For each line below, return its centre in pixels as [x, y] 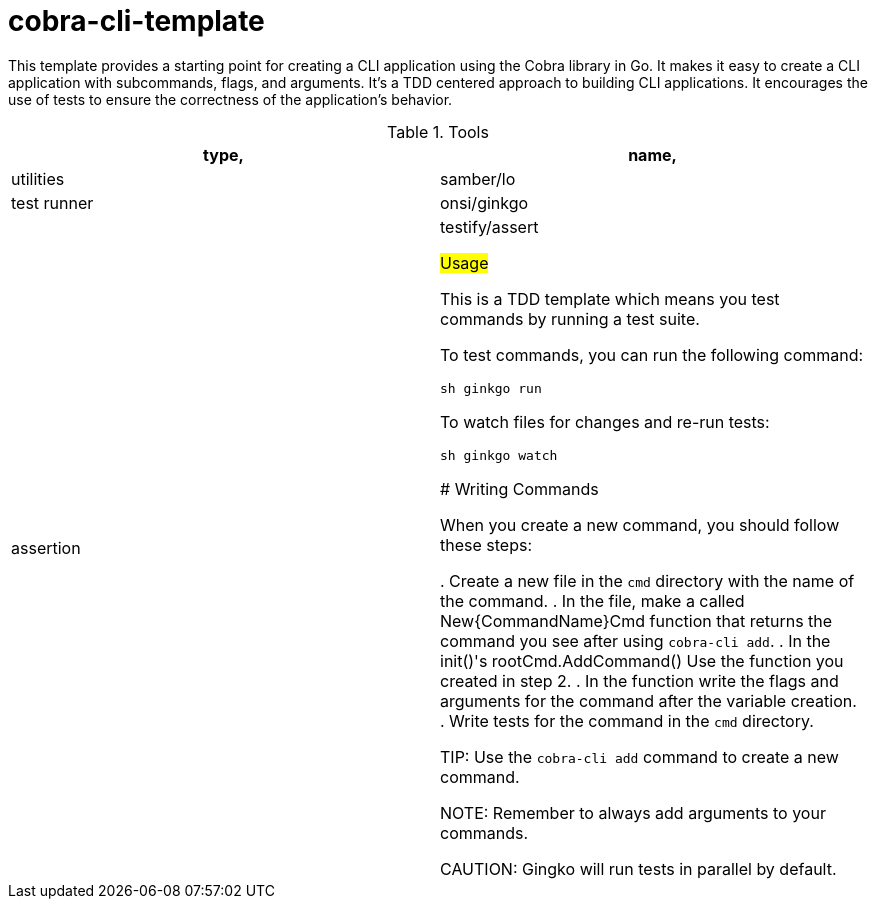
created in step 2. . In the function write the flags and [639, 680]
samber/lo [478, 178]
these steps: [486, 544]
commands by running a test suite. [570, 318]
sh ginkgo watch [499, 455]
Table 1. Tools [438, 131]
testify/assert [489, 226]
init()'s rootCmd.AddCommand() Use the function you [642, 660]
